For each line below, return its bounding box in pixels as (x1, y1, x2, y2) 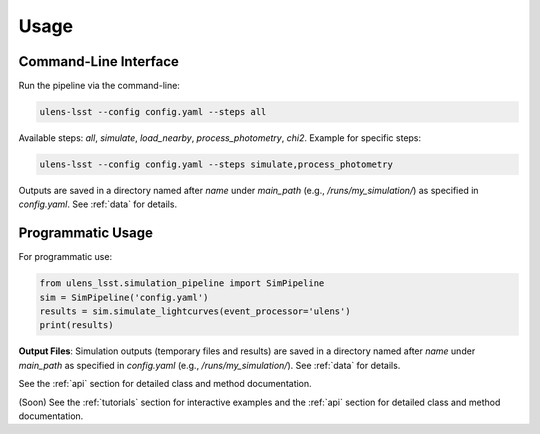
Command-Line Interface (18, 53, 180, 70)
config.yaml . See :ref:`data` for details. (18, 198, 178, 210)
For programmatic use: (18, 251, 113, 263)
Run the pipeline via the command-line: (18, 80, 180, 92)
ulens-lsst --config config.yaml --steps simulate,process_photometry (39, 159, 394, 170)
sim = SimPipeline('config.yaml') (39, 291, 209, 303)
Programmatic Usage (18, 225, 154, 242)
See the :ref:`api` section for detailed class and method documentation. (18, 378, 312, 390)
